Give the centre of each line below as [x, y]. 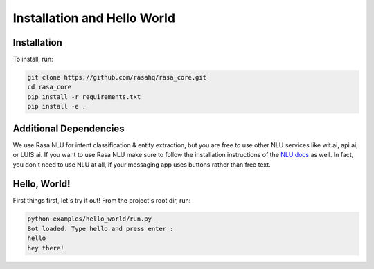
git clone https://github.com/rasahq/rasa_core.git [117, 77]
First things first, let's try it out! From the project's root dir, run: [102, 201]
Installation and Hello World [94, 18]
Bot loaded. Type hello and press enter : [100, 229]
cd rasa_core [50, 87]
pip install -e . [57, 106]
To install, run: [33, 59]
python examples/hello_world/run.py [90, 219]
